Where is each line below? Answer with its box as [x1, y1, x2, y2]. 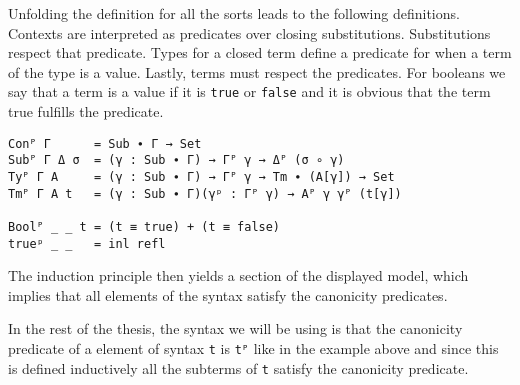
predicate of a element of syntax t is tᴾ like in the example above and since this [8, 338, 499, 358]
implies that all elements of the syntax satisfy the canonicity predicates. [8, 284, 448, 305]
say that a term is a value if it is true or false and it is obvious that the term [8, 81, 491, 102]
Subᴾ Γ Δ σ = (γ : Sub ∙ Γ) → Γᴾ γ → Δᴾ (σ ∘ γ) [8, 153, 345, 168]
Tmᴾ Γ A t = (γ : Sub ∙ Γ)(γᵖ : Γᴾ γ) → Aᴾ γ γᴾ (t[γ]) [8, 186, 402, 201]
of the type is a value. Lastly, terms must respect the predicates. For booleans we [8, 61, 506, 82]
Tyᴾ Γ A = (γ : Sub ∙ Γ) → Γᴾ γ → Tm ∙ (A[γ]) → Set [8, 169, 395, 184]
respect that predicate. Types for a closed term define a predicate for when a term [8, 42, 512, 63]
